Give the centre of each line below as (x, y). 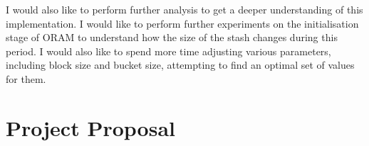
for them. (26, 78)
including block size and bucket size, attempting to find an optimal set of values (180, 65)
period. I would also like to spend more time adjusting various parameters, (168, 51)
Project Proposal (90, 127)
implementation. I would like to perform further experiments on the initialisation (182, 23)
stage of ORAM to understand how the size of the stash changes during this (172, 37)
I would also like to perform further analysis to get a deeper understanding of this (184, 9)
